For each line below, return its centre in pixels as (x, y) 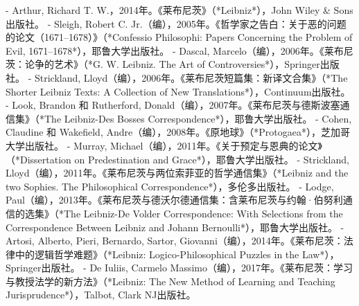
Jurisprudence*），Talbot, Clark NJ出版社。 (101, 295)
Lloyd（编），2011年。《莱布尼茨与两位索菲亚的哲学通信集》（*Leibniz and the (177, 173)
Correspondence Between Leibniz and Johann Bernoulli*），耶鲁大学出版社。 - (175, 227)
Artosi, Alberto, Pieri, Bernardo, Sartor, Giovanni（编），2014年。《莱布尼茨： (175, 241)
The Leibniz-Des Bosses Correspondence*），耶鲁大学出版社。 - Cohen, (198, 118)
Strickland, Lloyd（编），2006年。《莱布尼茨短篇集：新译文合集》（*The (191, 77)
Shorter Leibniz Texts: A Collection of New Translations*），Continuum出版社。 (178, 91)
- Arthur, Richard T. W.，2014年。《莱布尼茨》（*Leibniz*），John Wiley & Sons (179, 10)
